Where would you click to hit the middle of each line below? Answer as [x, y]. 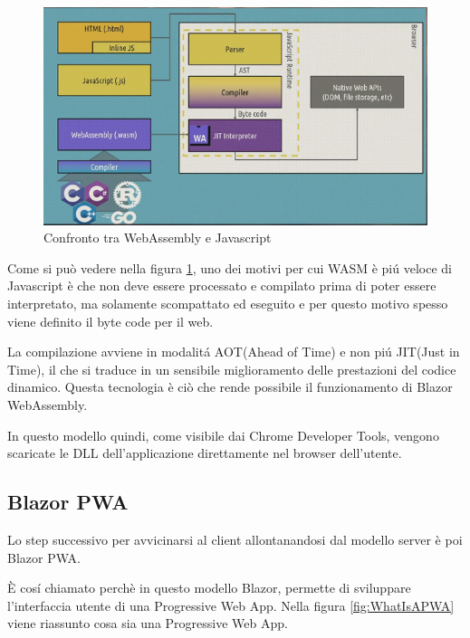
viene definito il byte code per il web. [110, 321]
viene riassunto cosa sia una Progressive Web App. [148, 623]
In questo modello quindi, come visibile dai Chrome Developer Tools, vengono [223, 435]
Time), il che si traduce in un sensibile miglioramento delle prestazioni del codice [232, 369]
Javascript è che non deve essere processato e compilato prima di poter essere [222, 286]
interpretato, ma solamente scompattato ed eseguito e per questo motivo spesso [228, 303]
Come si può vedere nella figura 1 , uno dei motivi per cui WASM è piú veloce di [230, 267]
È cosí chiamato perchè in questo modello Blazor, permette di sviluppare [209, 588]
